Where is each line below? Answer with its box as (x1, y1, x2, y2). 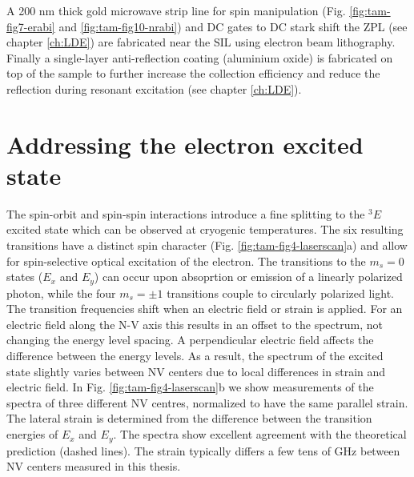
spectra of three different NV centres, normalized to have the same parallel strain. (6, 394, 408, 411)
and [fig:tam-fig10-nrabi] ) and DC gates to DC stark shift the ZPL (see (58, 18, 408, 34)
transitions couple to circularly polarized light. (167, 284, 394, 301)
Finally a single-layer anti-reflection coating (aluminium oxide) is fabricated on (6, 49, 393, 66)
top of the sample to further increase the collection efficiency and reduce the (6, 65, 380, 82)
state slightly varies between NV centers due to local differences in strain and (6, 363, 386, 379)
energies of (6, 426, 58, 443)
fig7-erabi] (6, 18, 55, 34)
